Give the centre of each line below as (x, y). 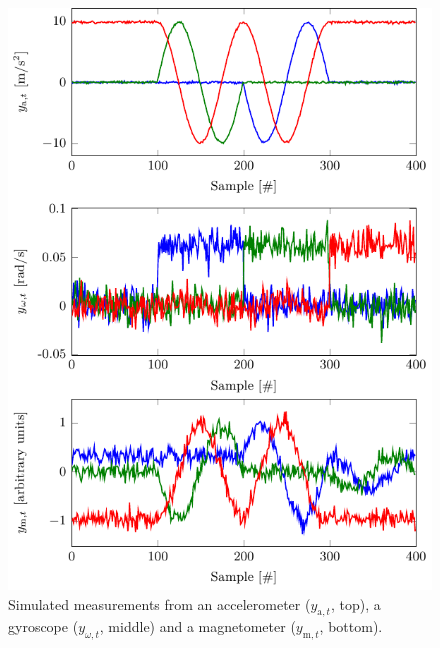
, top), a (355, 603)
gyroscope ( (43, 626)
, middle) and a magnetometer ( (197, 626)
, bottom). (351, 626)
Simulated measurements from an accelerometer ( (159, 603)
